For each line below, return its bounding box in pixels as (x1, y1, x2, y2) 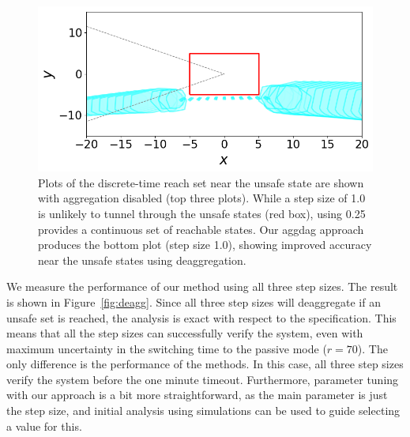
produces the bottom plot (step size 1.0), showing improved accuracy (38, 236, 372, 253)
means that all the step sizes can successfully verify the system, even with (6, 325, 363, 341)
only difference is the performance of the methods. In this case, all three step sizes (6, 356, 404, 372)
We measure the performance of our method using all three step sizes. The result (6, 278, 398, 295)
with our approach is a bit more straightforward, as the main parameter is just (6, 386, 388, 403)
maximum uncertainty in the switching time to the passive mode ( (6, 340, 327, 356)
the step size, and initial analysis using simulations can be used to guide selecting (6, 402, 401, 419)
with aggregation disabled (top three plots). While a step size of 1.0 (38, 190, 366, 206)
